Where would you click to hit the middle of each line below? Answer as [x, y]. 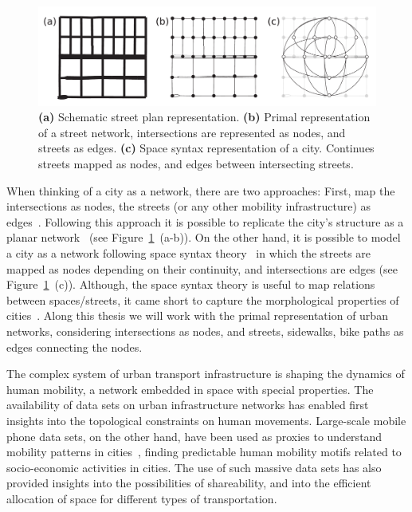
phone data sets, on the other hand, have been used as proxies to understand [194, 436]
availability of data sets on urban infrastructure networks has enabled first [188, 405]
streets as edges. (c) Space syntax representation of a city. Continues [206, 148]
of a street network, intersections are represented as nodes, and [192, 132]
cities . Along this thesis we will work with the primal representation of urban [197, 315]
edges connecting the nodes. [75, 347]
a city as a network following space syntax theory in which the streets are [189, 252]
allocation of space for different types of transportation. [142, 498]
